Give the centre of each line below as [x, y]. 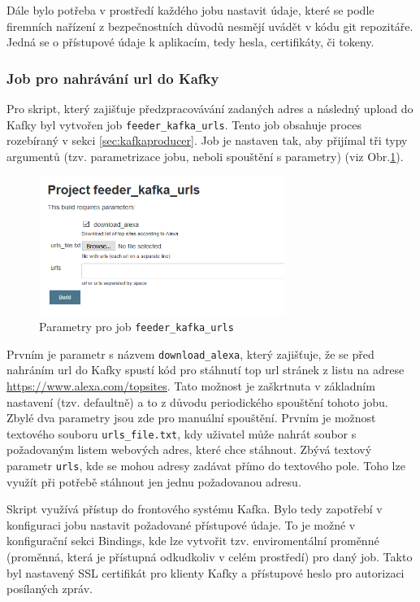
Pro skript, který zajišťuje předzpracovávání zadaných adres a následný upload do [210, 108]
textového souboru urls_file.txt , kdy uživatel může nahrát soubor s [182, 433]
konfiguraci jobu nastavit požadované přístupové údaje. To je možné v [181, 524]
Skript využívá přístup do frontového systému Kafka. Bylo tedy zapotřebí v [195, 509]
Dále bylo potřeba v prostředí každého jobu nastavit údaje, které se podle [191, 10]
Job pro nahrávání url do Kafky [113, 78]
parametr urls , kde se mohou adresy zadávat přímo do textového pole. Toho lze [206, 465]
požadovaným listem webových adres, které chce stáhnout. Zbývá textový [189, 449]
